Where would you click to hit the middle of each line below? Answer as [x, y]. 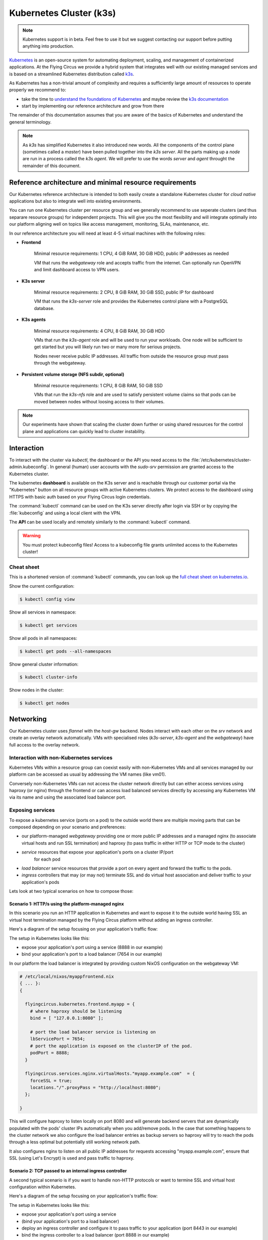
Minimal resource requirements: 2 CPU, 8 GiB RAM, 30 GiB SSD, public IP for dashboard [124, 292]
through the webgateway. [60, 363]
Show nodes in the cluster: [36, 690]
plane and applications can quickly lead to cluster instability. [84, 431]
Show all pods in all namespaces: [43, 638]
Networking [28, 719]
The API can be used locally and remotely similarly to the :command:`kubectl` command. [100, 522]
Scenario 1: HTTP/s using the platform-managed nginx [67, 904]
